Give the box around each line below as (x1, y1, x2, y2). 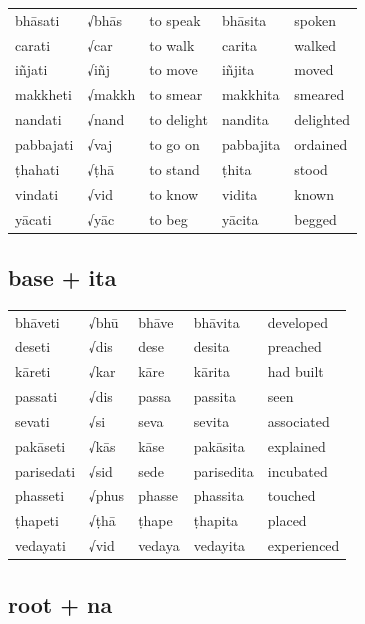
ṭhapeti (15, 510, 59, 531)
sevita (193, 410, 230, 431)
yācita (221, 208, 259, 229)
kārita (193, 361, 230, 382)
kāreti (15, 361, 51, 382)
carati (15, 34, 51, 55)
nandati (15, 109, 62, 130)
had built (267, 361, 324, 382)
